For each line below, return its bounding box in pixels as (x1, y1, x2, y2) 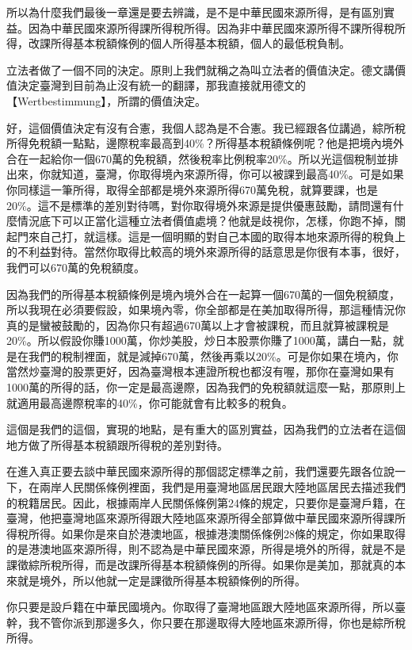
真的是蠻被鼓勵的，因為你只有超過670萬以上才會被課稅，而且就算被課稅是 (6, 316, 389, 333)
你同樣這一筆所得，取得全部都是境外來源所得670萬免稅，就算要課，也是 (6, 181, 378, 197)
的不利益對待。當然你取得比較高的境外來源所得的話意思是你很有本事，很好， (6, 243, 406, 260)
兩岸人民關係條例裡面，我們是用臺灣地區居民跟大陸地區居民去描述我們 (39, 479, 406, 495)
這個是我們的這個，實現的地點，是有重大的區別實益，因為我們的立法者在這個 (6, 421, 406, 438)
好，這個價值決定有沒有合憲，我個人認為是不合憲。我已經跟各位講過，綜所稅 (6, 119, 406, 136)
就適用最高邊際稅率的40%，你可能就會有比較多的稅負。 (6, 394, 293, 411)
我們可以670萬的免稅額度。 (6, 258, 145, 275)
